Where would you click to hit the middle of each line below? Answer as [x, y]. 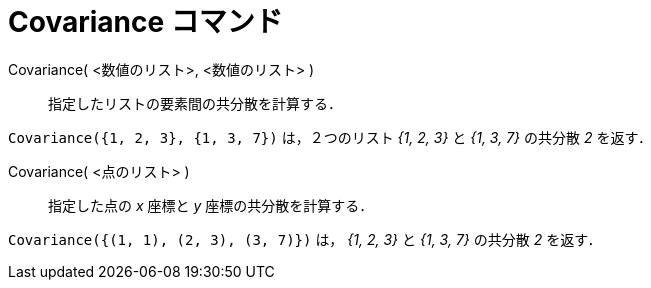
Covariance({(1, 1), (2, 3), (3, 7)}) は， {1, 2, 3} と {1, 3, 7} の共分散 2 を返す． [305, 239]
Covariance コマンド [145, 22]
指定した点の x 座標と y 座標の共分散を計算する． [211, 205]
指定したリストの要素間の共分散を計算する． [195, 103]
